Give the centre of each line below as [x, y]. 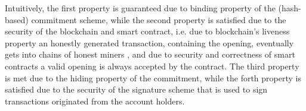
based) [17, 19]
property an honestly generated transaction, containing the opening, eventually [149, 42]
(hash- [290, 8]
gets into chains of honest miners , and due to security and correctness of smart [150, 54]
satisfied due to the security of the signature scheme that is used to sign [136, 89]
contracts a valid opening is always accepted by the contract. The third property [152, 66]
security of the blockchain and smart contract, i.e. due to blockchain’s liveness [147, 31]
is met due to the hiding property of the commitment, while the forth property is [153, 77]
